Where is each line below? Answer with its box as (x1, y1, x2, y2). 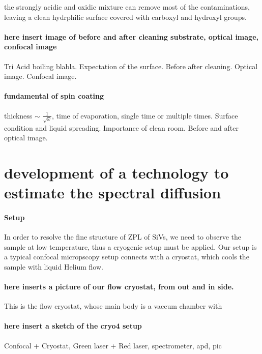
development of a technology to (4, 162, 229, 183)
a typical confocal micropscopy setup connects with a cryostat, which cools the (4, 251, 249, 262)
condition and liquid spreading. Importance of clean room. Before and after (4, 122, 239, 133)
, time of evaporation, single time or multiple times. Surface (51, 110, 238, 121)
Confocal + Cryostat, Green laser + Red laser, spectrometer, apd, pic (4, 340, 222, 350)
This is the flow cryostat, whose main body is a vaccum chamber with (4, 301, 222, 311)
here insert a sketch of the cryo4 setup (4, 320, 142, 331)
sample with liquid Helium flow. (4, 261, 103, 272)
